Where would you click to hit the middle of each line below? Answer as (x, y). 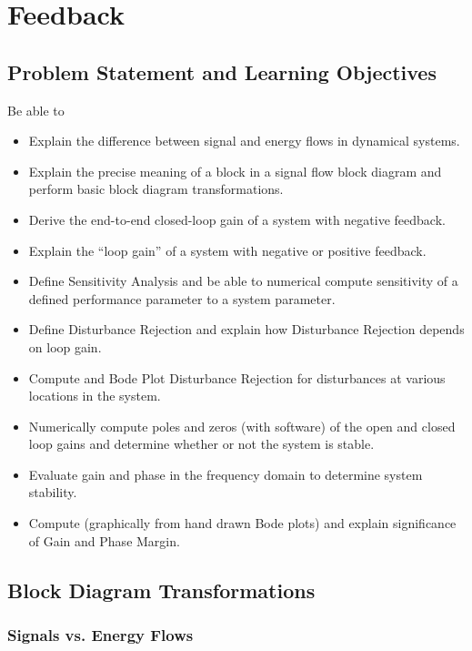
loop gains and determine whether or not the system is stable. (201, 444)
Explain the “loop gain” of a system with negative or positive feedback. (227, 250)
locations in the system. (95, 396)
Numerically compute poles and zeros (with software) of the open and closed (242, 426)
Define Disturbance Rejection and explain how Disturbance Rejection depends (246, 329)
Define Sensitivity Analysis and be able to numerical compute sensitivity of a (243, 281)
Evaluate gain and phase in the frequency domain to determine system (226, 474)
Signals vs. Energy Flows (100, 634)
